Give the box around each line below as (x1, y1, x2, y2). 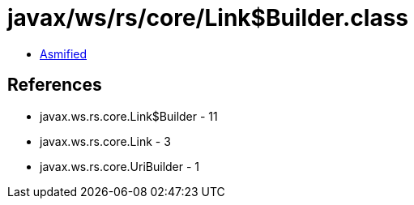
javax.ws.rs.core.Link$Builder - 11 (40, 109, 218, 123)
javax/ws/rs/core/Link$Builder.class (7, 4, 409, 32)
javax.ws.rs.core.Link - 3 (40, 134, 171, 148)
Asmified (40, 46, 87, 61)
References (7, 75, 102, 96)
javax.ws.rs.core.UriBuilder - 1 (40, 159, 200, 173)
